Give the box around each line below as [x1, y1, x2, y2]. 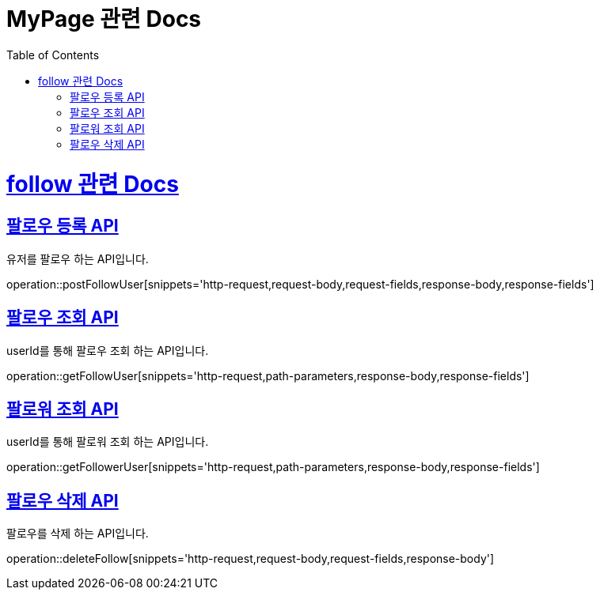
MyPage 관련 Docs [6, 6, 202, 32]
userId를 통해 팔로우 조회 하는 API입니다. [6, 343, 209, 357]
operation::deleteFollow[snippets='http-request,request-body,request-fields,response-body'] [6, 552, 495, 566]
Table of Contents [6, 47, 100, 62]
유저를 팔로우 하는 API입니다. [6, 251, 149, 266]
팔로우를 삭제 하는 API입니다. [6, 526, 149, 541]
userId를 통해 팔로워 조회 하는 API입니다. [6, 435, 209, 449]
